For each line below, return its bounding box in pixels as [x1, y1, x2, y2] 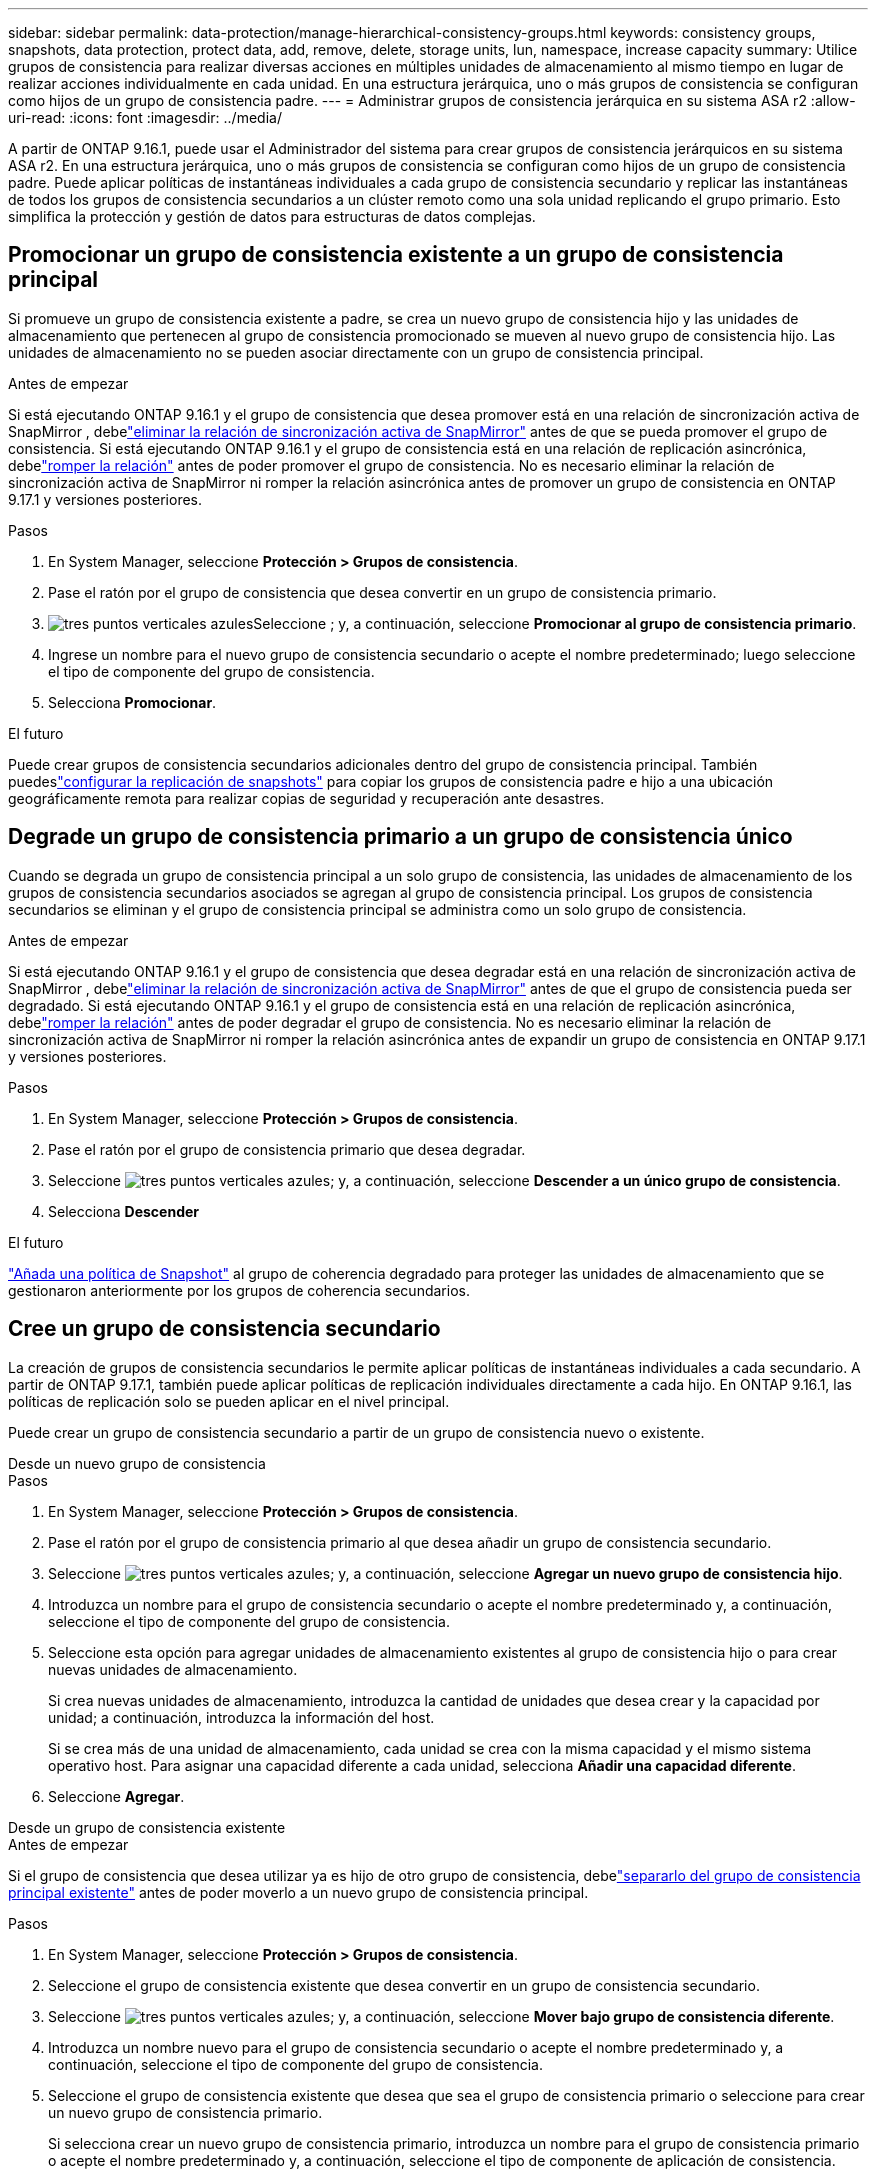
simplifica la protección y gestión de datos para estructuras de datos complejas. [8, 208, 536, 225]
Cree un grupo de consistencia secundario [8, 1316, 441, 1342]
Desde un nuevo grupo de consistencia [8, 1454, 266, 1472]
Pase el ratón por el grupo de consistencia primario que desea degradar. [48, 1140, 526, 1158]
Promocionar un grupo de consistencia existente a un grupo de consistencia [8, 242, 784, 268]
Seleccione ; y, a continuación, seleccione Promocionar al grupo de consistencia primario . [253, 614, 857, 632]
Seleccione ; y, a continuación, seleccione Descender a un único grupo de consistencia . [48, 1171, 841, 1189]
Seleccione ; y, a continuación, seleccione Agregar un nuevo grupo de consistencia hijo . [48, 1564, 843, 1582]
